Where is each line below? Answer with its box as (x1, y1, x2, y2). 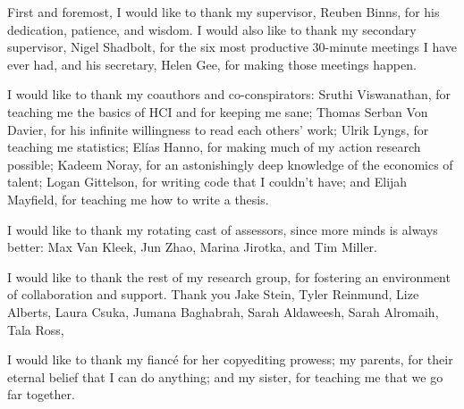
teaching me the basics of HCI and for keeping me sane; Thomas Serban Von (7, 102, 428, 121)
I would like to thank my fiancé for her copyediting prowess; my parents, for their (7, 350, 453, 369)
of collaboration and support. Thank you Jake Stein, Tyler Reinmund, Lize (7, 285, 419, 304)
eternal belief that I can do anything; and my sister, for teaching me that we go (7, 367, 443, 386)
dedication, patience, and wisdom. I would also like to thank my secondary (7, 20, 417, 38)
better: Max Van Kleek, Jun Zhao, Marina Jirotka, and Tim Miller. (7, 238, 377, 256)
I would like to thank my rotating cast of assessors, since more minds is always (7, 220, 438, 238)
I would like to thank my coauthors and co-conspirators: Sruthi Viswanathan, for (7, 85, 451, 104)
